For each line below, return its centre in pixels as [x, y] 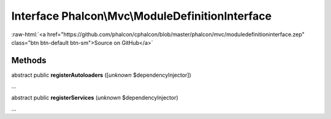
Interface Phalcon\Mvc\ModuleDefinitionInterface [142, 16]
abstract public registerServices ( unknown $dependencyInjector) [95, 98]
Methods [29, 60]
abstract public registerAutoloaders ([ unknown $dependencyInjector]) [101, 75]
